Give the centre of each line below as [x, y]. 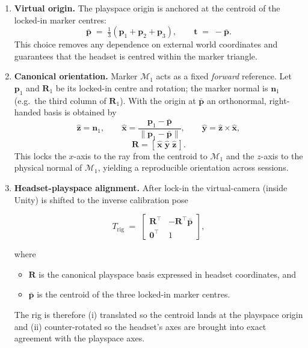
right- [279, 100]
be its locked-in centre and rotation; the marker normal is [162, 87]
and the [240, 155]
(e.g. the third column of [60, 100]
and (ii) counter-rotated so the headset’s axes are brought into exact [140, 326]
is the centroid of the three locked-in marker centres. [134, 294]
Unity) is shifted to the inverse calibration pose [101, 199]
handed [28, 112]
